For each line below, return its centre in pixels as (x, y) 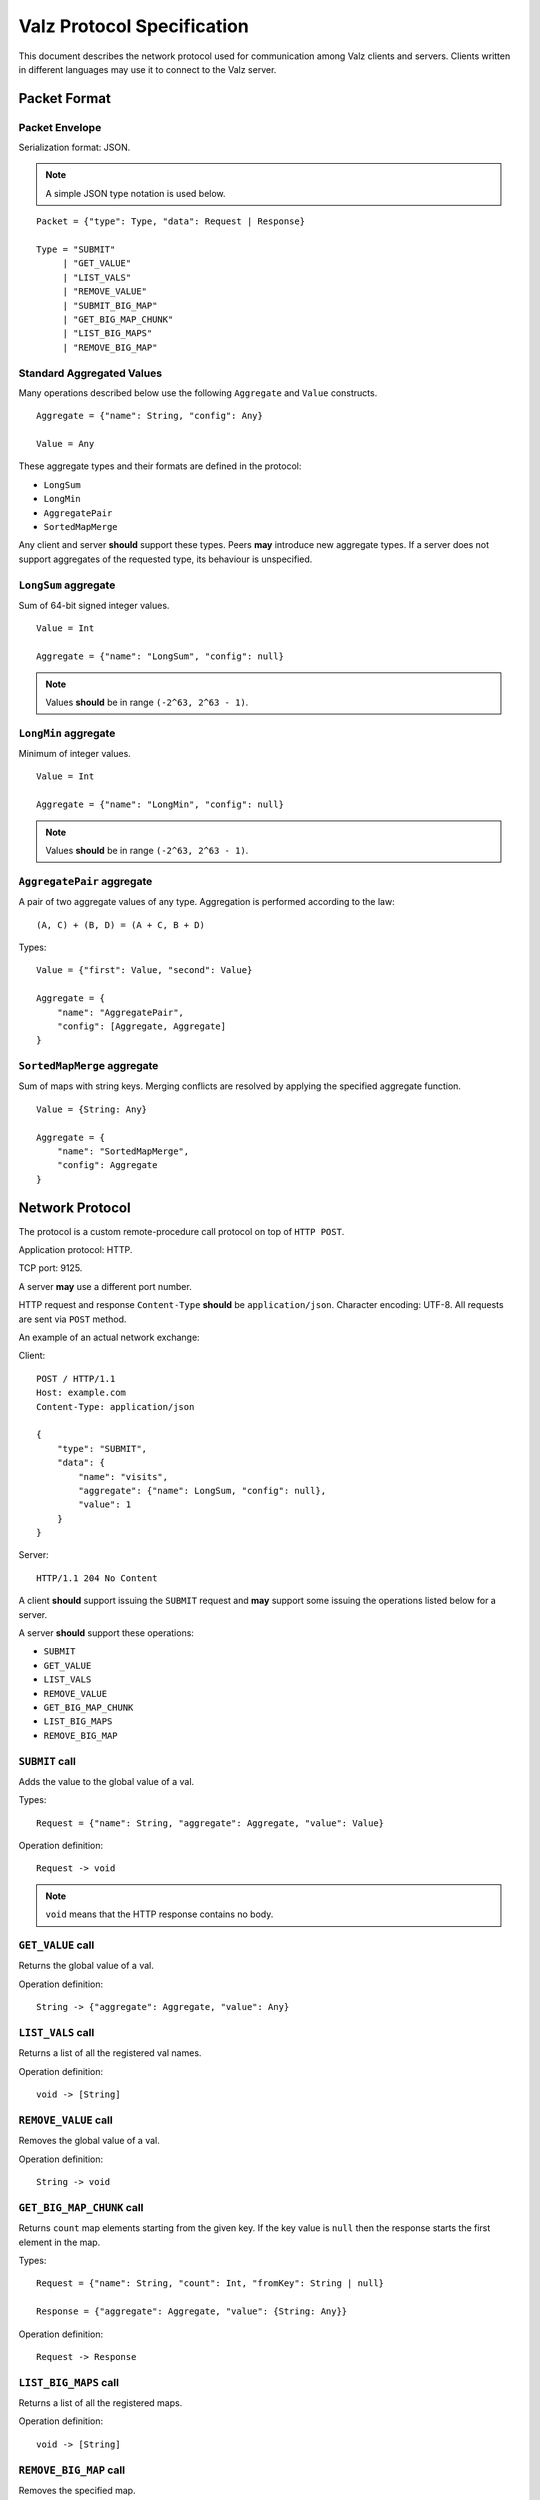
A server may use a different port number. (105, 1286)
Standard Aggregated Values (90, 373)
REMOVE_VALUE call (66, 2120)
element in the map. (59, 2242)
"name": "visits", (123, 1476)
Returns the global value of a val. (86, 1966)
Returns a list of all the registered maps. (100, 2403)
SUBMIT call (47, 1761)
